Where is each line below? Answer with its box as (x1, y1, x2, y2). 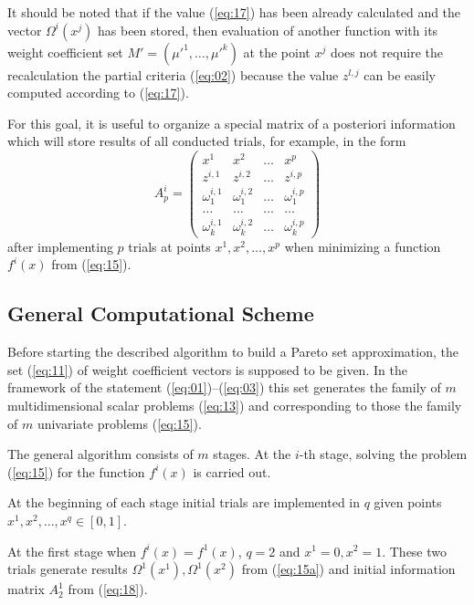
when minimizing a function (284, 236, 441, 256)
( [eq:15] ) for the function (7, 462, 145, 481)
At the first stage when (7, 541, 136, 560)
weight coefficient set (7, 42, 123, 61)
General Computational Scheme (7, 299, 314, 328)
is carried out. (193, 462, 271, 481)
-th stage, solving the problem (299, 444, 468, 464)
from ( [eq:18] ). (68, 579, 148, 599)
